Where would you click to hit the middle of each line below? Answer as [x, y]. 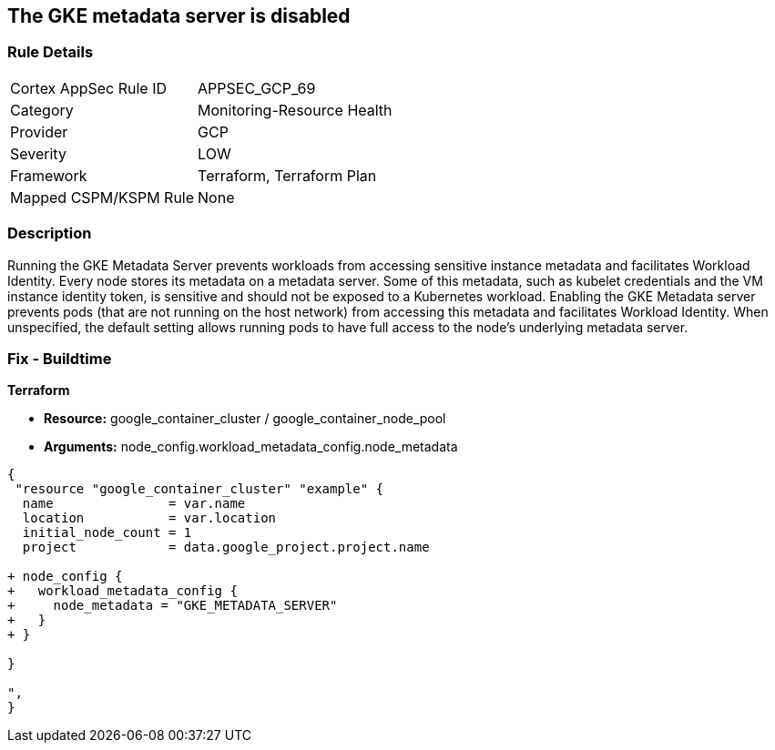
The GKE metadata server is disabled [179, 16]
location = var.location [149, 518]
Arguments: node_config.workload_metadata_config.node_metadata [251, 447]
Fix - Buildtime [60, 358]
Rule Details [51, 52]
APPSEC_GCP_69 [257, 88]
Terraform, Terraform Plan [287, 175]
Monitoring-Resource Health [295, 110]
